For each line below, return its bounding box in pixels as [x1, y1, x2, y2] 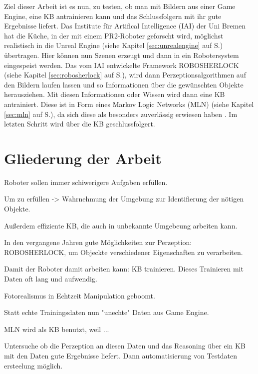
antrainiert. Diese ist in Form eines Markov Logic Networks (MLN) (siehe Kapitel [4, 98, 254, 109]
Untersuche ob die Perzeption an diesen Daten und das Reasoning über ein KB [4, 340, 246, 351]
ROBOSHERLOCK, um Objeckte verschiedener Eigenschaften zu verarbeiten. [4, 246, 243, 257]
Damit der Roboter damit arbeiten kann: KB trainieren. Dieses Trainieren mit [4, 263, 244, 274]
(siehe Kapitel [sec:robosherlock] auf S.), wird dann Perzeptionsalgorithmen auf [4, 69, 246, 80]
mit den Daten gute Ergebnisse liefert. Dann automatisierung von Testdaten [4, 350, 237, 360]
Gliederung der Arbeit [4, 147, 162, 168]
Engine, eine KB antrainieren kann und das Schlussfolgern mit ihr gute [4, 10, 222, 21]
